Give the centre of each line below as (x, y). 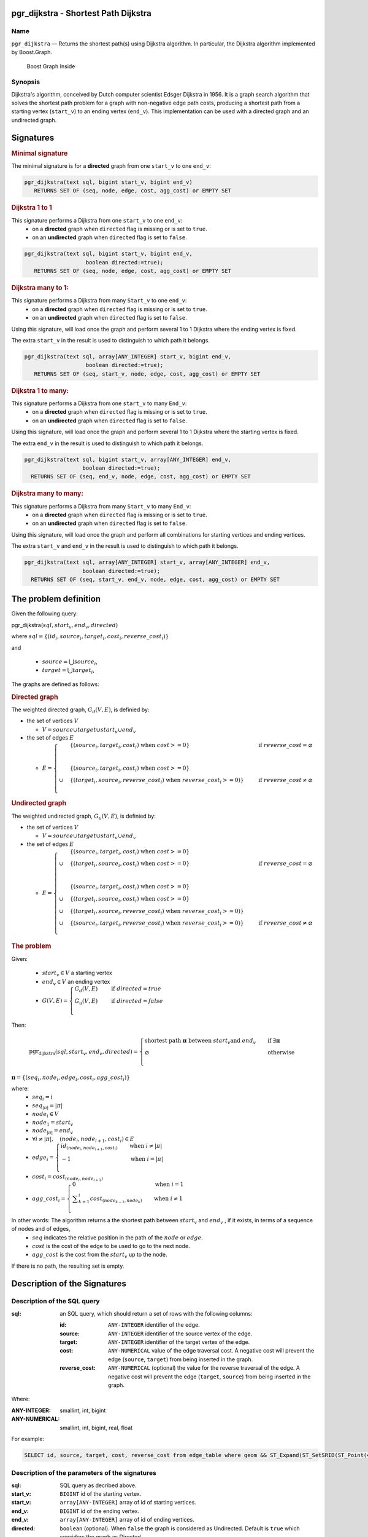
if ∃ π (274, 1040)
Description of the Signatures (69, 1283)
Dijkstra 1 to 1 (32, 208)
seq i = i (43, 1098)
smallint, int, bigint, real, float (96, 1428)
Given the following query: (44, 614)
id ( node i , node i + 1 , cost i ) (89, 1147)
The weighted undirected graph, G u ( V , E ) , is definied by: (83, 816)
